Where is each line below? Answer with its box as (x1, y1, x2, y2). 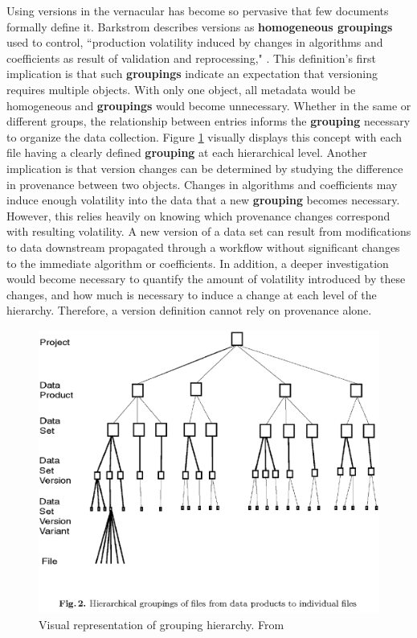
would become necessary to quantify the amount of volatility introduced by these (6, 270, 406, 287)
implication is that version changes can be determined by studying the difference (6, 159, 403, 176)
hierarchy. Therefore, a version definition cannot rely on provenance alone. (6, 302, 372, 319)
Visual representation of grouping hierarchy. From (39, 615, 284, 632)
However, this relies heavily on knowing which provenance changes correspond (6, 207, 390, 224)
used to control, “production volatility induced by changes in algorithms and (6, 34, 383, 51)
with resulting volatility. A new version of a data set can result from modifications (6, 223, 411, 240)
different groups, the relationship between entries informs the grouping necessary (6, 113, 411, 130)
